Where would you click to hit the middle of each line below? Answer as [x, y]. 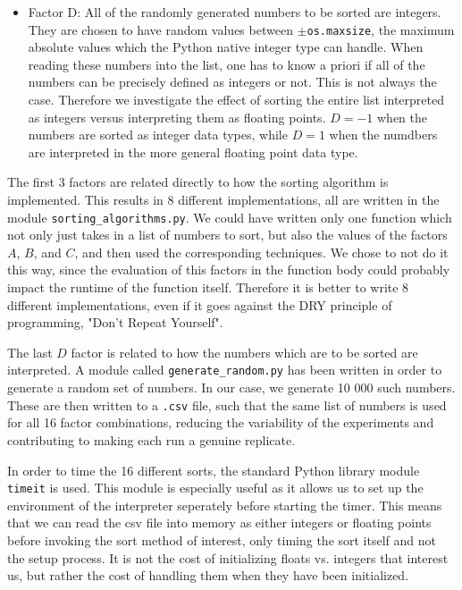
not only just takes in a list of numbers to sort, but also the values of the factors [227, 235]
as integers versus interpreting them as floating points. [177, 117]
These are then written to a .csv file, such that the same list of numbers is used [227, 405]
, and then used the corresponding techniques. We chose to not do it [261, 252]
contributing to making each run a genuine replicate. [151, 439]
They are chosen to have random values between [160, 29]
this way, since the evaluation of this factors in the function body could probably [229, 270]
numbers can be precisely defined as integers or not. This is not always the [232, 82]
